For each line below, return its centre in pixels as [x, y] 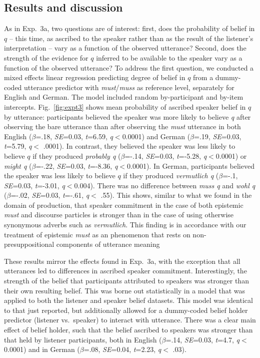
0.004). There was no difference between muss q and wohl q [165, 185]
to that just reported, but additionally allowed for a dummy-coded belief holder [126, 310]
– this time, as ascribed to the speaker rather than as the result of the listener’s [131, 38]
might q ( [18, 165]
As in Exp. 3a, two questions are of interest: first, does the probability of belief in [129, 28]
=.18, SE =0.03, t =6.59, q [74, 136]
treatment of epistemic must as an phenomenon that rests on [97, 234]
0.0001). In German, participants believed [190, 165]
